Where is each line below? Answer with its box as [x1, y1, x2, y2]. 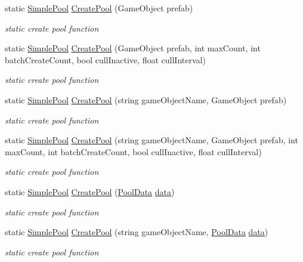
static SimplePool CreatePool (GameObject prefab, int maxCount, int [5, 42, 261, 54]
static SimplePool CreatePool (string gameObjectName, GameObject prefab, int [5, 134, 298, 146]
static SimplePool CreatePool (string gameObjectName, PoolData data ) [5, 226, 268, 238]
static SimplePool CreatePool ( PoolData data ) [5, 185, 175, 198]
